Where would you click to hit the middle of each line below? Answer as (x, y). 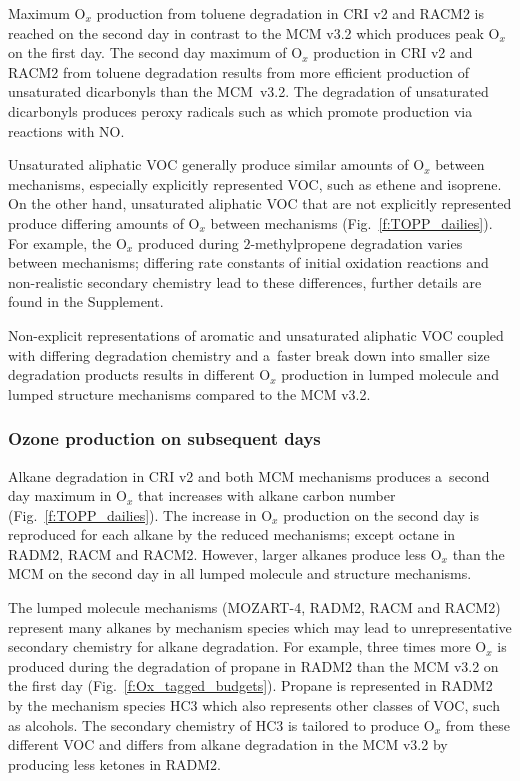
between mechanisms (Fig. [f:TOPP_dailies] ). (351, 222)
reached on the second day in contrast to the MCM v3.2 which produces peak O (254, 32)
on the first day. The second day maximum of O (155, 52)
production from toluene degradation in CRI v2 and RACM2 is (290, 13)
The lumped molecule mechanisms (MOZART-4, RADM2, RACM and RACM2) (254, 607)
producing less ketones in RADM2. (114, 763)
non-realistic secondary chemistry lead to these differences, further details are (245, 281)
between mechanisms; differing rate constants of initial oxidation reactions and (248, 262)
